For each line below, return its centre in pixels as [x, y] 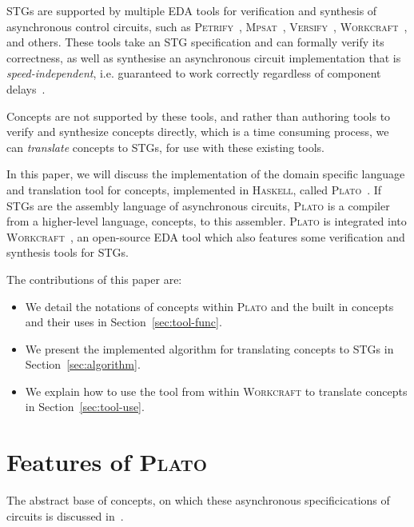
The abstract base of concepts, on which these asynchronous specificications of [198, 500]
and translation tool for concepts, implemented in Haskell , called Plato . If [194, 189]
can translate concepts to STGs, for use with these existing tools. [165, 147]
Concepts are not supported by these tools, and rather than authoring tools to [199, 116]
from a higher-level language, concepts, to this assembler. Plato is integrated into [207, 221]
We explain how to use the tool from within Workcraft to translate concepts [216, 391]
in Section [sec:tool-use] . [85, 407]
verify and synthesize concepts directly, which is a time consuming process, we [198, 132]
